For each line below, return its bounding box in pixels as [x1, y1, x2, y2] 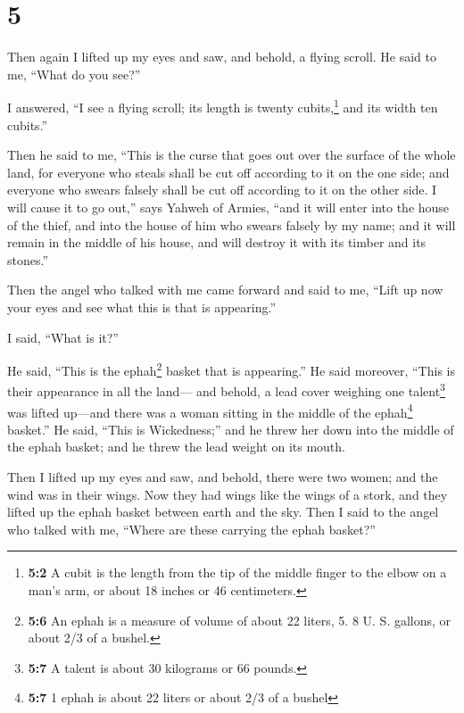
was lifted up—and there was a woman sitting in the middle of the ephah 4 [7, 400, 413, 421]
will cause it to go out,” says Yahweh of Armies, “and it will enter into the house [7, 197, 450, 216]
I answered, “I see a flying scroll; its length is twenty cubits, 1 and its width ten [7, 95, 438, 116]
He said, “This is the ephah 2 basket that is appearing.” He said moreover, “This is [7, 359, 455, 379]
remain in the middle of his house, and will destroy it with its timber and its [7, 233, 427, 252]
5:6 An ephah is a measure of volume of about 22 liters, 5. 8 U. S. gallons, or [28, 610, 452, 629]
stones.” [7, 250, 49, 269]
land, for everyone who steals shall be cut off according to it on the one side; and [7, 162, 450, 181]
